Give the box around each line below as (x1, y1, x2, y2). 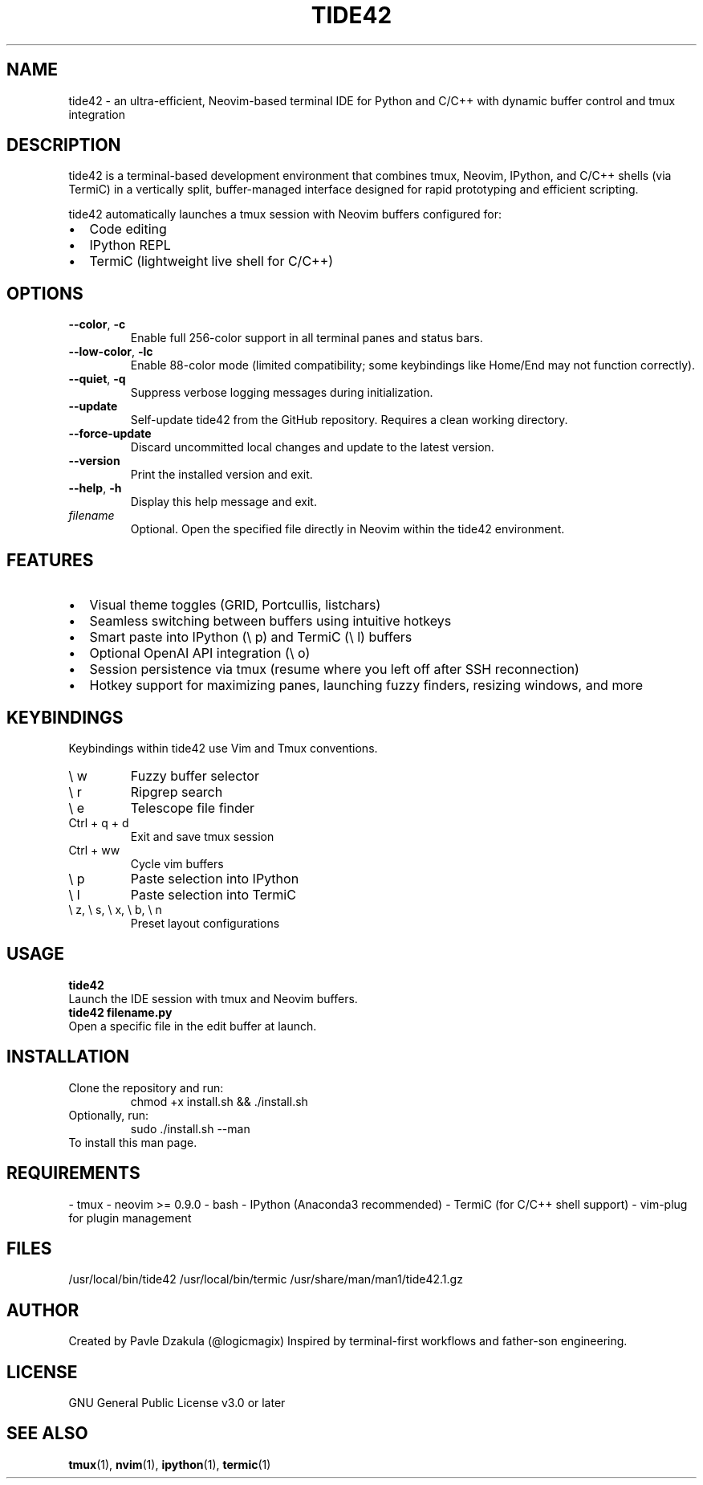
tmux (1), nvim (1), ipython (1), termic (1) (68, 1457, 271, 1471)
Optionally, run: (68, 1108, 149, 1122)
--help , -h (68, 481, 122, 496)
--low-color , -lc (68, 345, 153, 359)
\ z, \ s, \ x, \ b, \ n (68, 902, 162, 916)
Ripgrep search (130, 783, 223, 800)
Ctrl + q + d (68, 815, 129, 830)
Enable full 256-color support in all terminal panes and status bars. (130, 331, 483, 345)
